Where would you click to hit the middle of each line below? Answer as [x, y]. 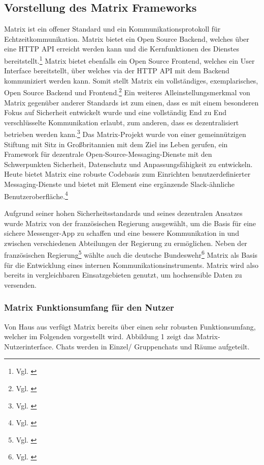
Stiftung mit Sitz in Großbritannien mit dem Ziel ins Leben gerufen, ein [116, 144]
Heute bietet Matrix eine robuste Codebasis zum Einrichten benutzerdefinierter [127, 174]
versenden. [20, 284]
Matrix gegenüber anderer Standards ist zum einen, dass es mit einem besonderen [131, 102]
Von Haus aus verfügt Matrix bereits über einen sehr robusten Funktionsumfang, [130, 326]
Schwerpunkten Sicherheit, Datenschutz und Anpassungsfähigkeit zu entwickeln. [128, 164]
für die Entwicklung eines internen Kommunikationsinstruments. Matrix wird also [131, 265]
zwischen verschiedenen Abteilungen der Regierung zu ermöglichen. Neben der [126, 243]
